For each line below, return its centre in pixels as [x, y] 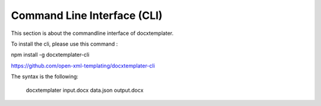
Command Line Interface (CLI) [87, 15]
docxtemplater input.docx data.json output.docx [85, 90]
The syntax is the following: [45, 76]
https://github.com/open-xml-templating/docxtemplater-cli [83, 66]
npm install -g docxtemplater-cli [50, 55]
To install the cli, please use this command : [64, 44]
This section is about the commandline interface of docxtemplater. [92, 33]
